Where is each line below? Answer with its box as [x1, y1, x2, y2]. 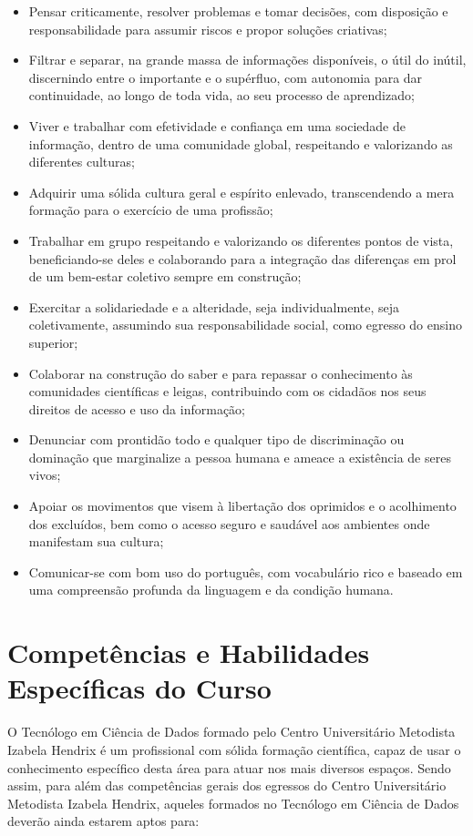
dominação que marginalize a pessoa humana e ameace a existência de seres [28, 447, 451, 466]
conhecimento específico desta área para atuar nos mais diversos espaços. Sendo [7, 758, 451, 777]
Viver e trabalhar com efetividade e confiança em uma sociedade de [28, 116, 406, 135]
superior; [28, 332, 78, 352]
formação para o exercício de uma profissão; [28, 200, 273, 219]
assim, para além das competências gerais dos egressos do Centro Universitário [7, 776, 447, 795]
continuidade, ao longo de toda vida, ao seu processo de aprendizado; [28, 86, 415, 105]
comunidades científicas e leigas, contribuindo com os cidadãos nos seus [28, 382, 427, 401]
